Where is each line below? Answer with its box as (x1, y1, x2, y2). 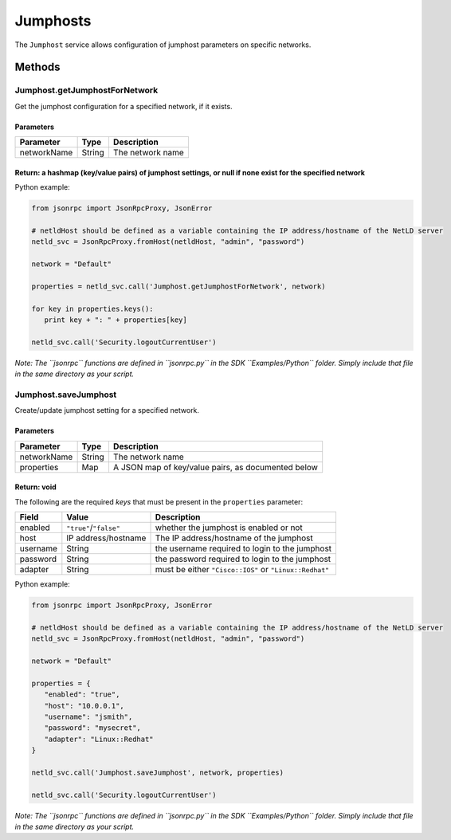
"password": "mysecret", (44, 724, 141, 732)
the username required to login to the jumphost (155, 543, 332, 554)
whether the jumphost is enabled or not (155, 522, 303, 533)
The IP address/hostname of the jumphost (155, 532, 314, 544)
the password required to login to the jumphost (155, 554, 331, 565)
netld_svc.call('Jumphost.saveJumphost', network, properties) (31, 767, 284, 777)
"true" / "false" (66, 522, 121, 533)
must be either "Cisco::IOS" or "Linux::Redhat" (155, 564, 330, 575)
